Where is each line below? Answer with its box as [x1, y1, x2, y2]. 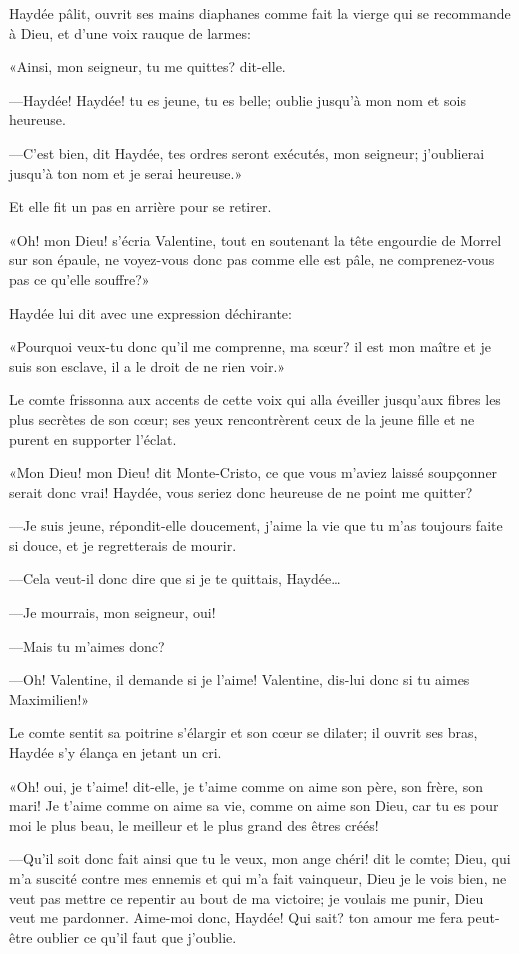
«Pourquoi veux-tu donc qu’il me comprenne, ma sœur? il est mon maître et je [9, 336, 491, 357]
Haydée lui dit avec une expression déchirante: [9, 302, 292, 323]
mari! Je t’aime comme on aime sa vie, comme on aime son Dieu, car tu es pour [9, 795, 499, 816]
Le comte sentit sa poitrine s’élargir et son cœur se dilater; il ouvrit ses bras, [9, 722, 478, 743]
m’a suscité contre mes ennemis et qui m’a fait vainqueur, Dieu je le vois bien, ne [9, 868, 507, 888]
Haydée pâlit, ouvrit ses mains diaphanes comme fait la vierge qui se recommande [9, 3, 511, 23]
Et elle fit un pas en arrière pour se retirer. [9, 196, 272, 217]
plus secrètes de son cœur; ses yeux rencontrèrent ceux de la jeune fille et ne [9, 408, 475, 429]
